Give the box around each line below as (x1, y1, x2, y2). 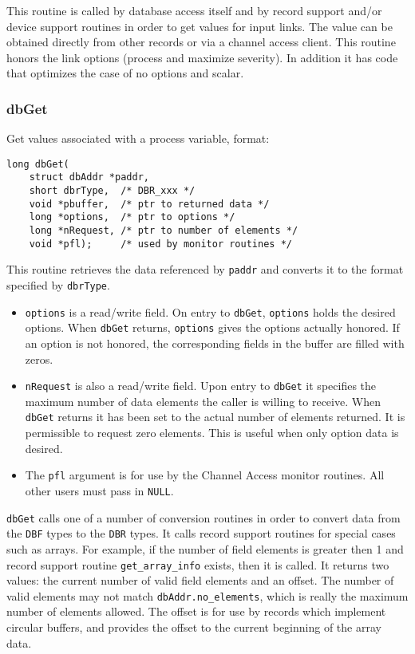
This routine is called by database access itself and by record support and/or (6, 2, 382, 18)
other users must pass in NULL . (25, 482, 174, 498)
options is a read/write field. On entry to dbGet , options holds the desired (25, 303, 396, 320)
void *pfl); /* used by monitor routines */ (29, 238, 292, 250)
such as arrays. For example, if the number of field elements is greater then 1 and (6, 540, 404, 557)
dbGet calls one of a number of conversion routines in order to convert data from (6, 509, 401, 526)
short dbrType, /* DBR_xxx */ (29, 185, 196, 197)
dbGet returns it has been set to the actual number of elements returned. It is (25, 408, 405, 425)
